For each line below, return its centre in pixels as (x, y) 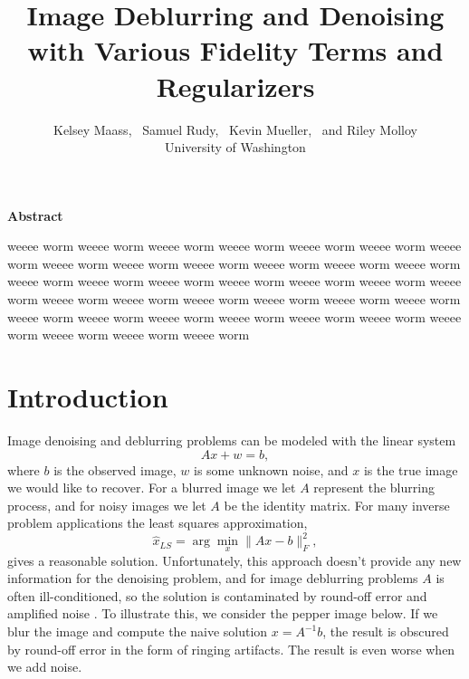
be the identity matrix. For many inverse (337, 505)
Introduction (88, 397)
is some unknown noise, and (271, 469)
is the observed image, (115, 469)
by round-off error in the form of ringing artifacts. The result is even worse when (231, 649)
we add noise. (45, 667)
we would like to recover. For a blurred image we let (152, 488)
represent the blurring (374, 488)
